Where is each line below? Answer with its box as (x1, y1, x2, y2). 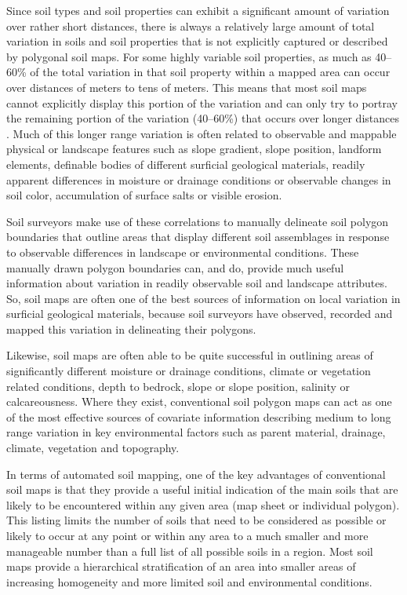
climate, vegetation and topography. (6, 440, 180, 456)
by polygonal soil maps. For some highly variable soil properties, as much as (6, 48, 372, 64)
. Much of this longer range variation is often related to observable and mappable (6, 125, 397, 141)
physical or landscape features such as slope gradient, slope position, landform (6, 141, 382, 157)
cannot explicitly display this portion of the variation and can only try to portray (6, 94, 398, 111)
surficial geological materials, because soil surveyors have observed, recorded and (6, 305, 393, 322)
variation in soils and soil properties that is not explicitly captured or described (6, 33, 388, 49)
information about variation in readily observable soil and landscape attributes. (6, 275, 387, 291)
